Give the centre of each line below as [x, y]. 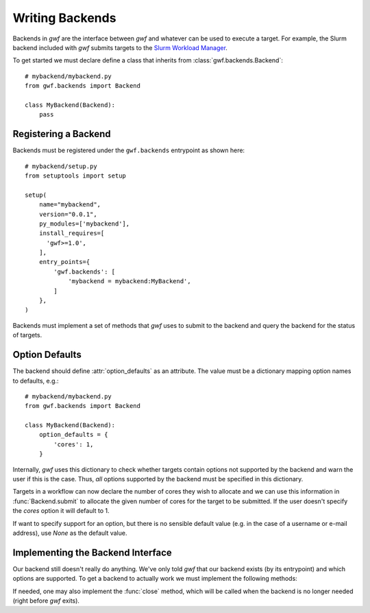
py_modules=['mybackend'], [84, 224]
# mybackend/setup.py [61, 166]
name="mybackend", [70, 205]
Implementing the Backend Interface [92, 552]
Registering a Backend [62, 134]
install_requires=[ [72, 233]
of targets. [27, 335]
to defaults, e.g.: [36, 381]
